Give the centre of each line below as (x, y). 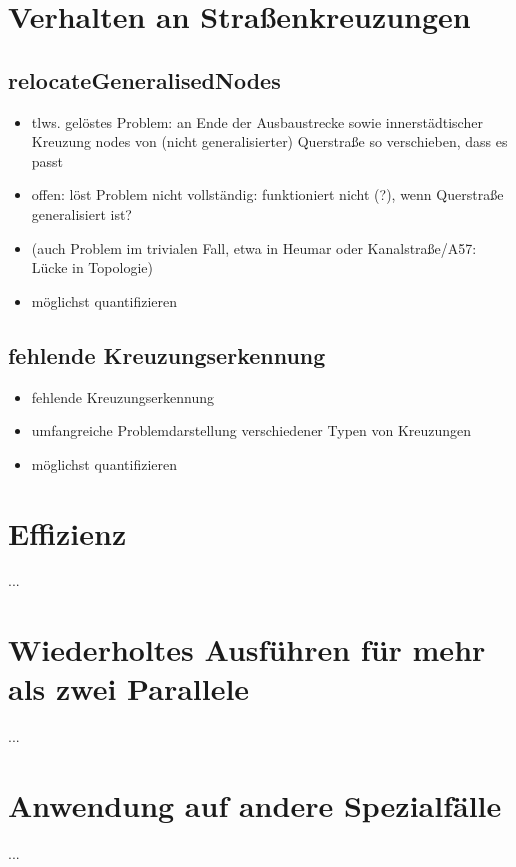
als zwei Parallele (129, 688)
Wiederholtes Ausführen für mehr (247, 649)
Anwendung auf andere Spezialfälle (255, 805)
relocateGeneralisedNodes (144, 79)
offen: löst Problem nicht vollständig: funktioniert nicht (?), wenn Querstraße (267, 194)
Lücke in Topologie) (92, 267)
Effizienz (67, 532)
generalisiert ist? (81, 213)
